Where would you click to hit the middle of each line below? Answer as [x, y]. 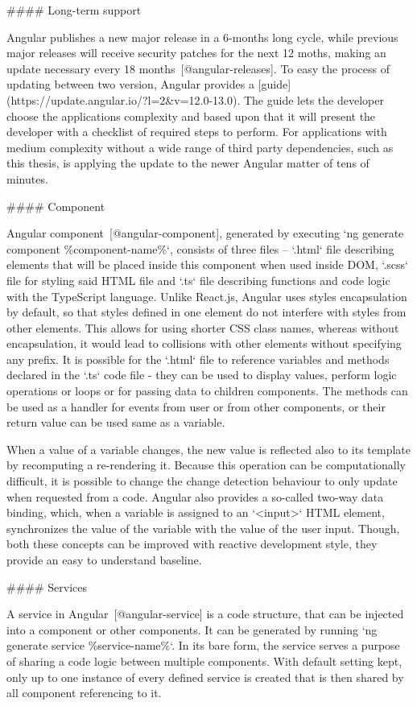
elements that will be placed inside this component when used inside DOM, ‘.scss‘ [207, 264]
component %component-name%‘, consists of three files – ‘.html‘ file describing [200, 248]
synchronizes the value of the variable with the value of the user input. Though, [203, 528]
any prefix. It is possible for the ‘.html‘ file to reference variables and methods [198, 359]
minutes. [27, 178]
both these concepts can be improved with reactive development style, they [192, 544]
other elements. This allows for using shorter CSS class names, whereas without [203, 327]
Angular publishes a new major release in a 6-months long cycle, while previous [202, 37]
